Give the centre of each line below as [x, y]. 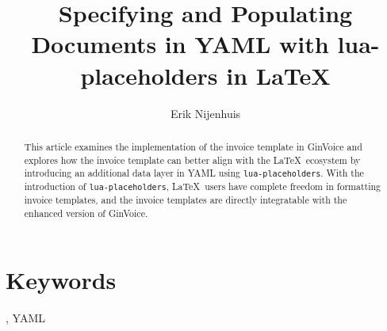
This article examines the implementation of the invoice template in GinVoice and [193, 146]
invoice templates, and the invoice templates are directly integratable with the [186, 200]
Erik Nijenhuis [205, 113]
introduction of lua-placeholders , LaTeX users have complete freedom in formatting [203, 186]
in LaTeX [278, 75]
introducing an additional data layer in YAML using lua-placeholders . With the [194, 173]
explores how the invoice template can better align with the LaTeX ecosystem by [192, 160]
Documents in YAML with [180, 44]
